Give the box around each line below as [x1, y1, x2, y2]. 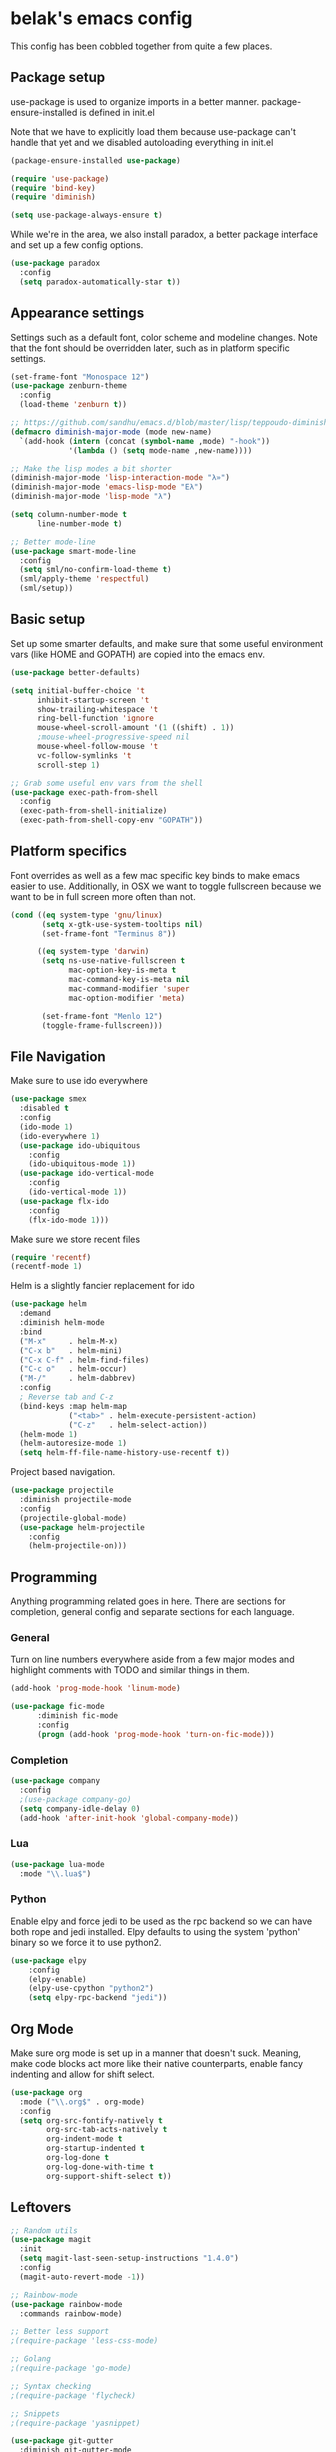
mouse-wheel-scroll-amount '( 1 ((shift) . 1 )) [36, 723, 235, 733]
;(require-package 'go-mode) [10, 2363, 132, 2373]
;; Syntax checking [10, 2381, 92, 2391]
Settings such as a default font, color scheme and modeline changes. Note [10, 331, 318, 343]
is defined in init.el [79, 106, 155, 118]
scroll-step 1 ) [36, 760, 101, 770]
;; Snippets [10, 2408, 60, 2419]
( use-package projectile [10, 1485, 114, 1496]
